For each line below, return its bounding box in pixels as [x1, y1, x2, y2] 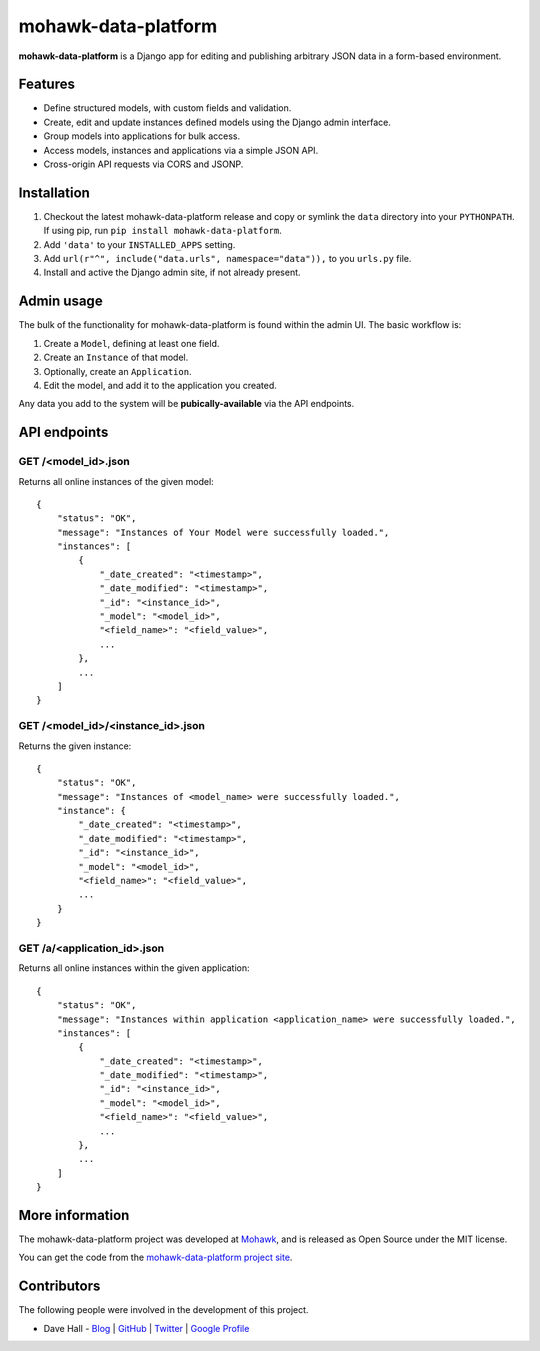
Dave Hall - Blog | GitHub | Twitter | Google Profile [43, 1322, 250, 1334]
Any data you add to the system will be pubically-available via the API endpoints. [18, 398, 355, 410]
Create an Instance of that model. [43, 351, 189, 364]
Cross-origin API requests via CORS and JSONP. [43, 158, 244, 170]
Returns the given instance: [18, 740, 132, 752]
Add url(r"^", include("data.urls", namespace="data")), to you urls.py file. [43, 253, 412, 265]
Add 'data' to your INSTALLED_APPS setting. [43, 238, 236, 250]
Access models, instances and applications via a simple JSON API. [43, 144, 319, 156]
